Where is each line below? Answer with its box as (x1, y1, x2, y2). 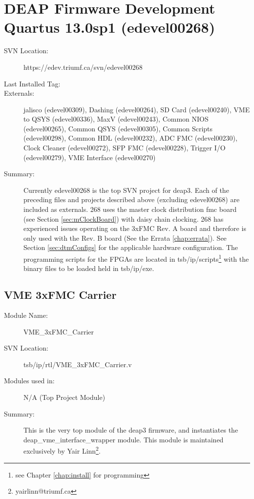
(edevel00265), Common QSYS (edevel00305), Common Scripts (23, 123, 213, 133)
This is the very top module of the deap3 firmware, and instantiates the (23, 425, 238, 435)
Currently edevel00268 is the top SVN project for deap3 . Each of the (23, 185, 229, 195)
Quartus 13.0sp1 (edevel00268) (4, 17, 215, 37)
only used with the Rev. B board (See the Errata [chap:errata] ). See (23, 232, 227, 243)
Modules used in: (4, 375, 55, 386)
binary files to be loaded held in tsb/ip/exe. (23, 263, 154, 273)
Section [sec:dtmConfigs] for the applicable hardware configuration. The (23, 242, 238, 252)
